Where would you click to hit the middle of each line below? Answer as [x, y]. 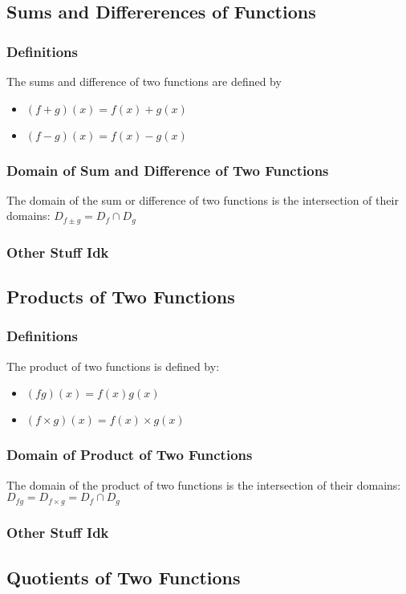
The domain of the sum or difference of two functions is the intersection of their [203, 199]
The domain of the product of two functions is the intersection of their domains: [204, 484]
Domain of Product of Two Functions [130, 455]
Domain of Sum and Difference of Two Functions [168, 170]
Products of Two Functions [121, 297]
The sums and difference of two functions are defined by [144, 81]
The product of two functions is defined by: [113, 366]
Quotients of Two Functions [124, 577]
